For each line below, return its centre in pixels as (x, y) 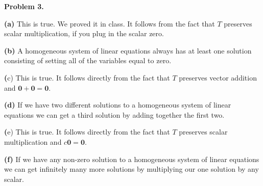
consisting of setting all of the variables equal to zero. (88, 60)
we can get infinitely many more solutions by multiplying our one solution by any (131, 169)
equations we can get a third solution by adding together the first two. (114, 114)
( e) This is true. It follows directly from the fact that (87, 132)
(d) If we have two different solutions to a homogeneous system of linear (118, 105)
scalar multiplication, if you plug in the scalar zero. (84, 33)
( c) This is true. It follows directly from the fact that (87, 77)
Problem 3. (24, 6)
